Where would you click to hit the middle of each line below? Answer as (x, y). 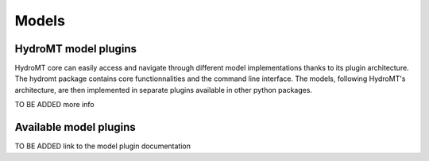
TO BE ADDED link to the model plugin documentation (102, 146)
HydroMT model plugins (76, 49)
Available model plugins (75, 127)
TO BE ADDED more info (54, 105)
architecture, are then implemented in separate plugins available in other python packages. (164, 90)
